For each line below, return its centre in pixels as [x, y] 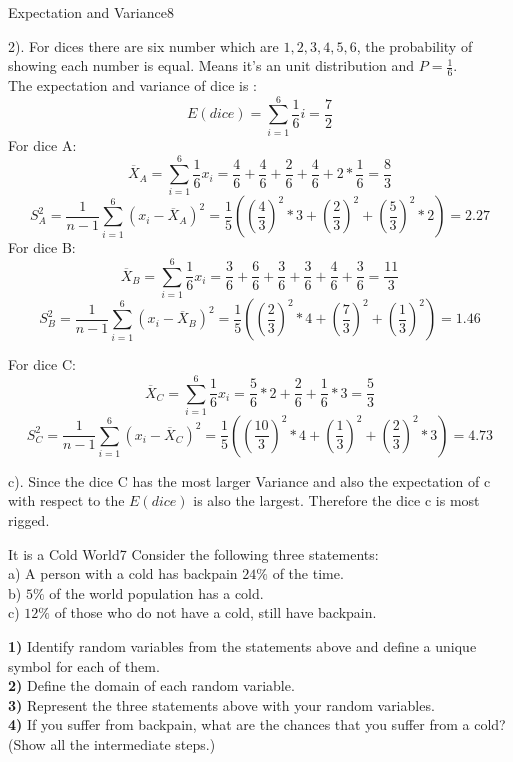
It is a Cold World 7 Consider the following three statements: [193, 553]
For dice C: [42, 364]
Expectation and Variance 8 [91, 12]
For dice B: [42, 247]
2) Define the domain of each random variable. [151, 685]
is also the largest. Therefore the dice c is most [336, 500]
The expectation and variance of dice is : [132, 85]
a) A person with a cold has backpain [123, 573]
